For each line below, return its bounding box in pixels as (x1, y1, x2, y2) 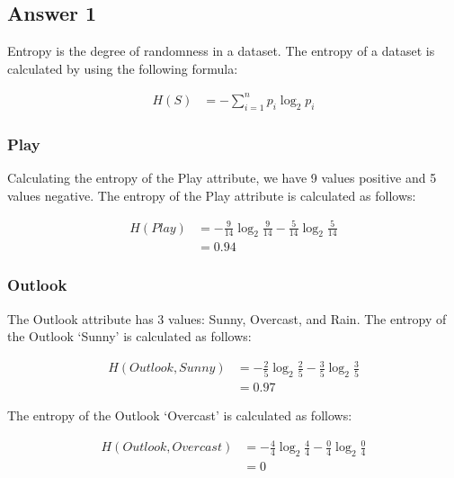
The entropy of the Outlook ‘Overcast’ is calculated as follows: (7, 406, 352, 425)
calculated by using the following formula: (7, 59, 238, 77)
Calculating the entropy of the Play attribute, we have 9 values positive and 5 (7, 167, 437, 186)
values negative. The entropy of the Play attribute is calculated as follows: (7, 185, 416, 204)
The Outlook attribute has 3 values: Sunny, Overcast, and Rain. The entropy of (7, 309, 447, 328)
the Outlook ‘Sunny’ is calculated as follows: (7, 327, 252, 346)
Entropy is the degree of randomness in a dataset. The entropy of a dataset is (7, 41, 435, 60)
